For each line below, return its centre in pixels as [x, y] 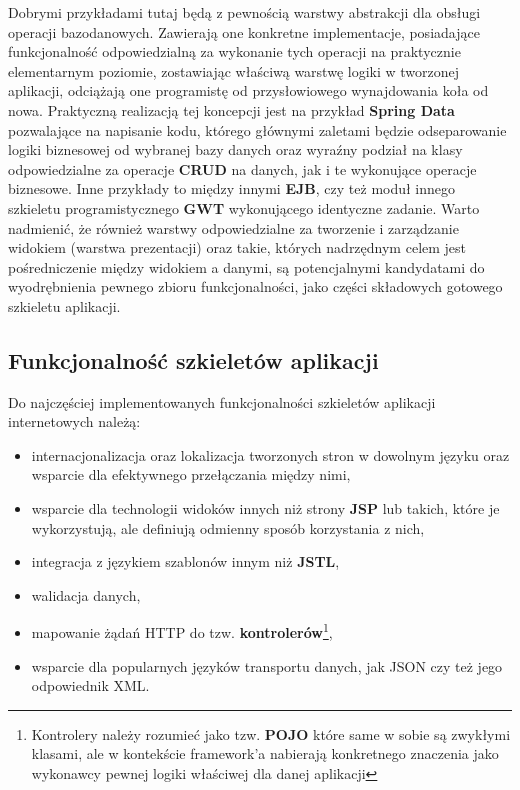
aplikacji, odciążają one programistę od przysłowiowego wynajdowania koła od [248, 90]
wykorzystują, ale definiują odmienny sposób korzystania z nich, [228, 527]
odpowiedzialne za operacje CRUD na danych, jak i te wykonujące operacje [242, 168]
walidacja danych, [86, 594]
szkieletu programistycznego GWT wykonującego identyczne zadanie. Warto [244, 207]
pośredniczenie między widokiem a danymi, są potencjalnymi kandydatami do [246, 266]
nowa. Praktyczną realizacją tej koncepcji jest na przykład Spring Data [231, 109]
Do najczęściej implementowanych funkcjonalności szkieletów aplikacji [222, 401]
